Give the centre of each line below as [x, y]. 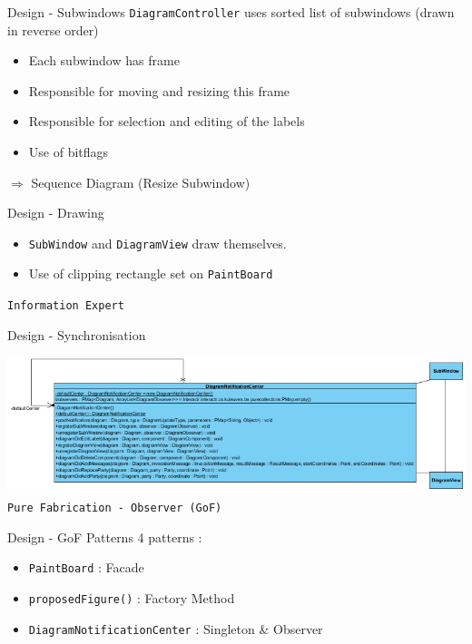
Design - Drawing [56, 213]
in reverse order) [53, 29]
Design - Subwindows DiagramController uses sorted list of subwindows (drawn [231, 12]
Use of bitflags [69, 152]
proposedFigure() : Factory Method [132, 598]
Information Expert [66, 306]
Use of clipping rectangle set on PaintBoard [151, 273]
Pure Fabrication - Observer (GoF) [115, 508]
